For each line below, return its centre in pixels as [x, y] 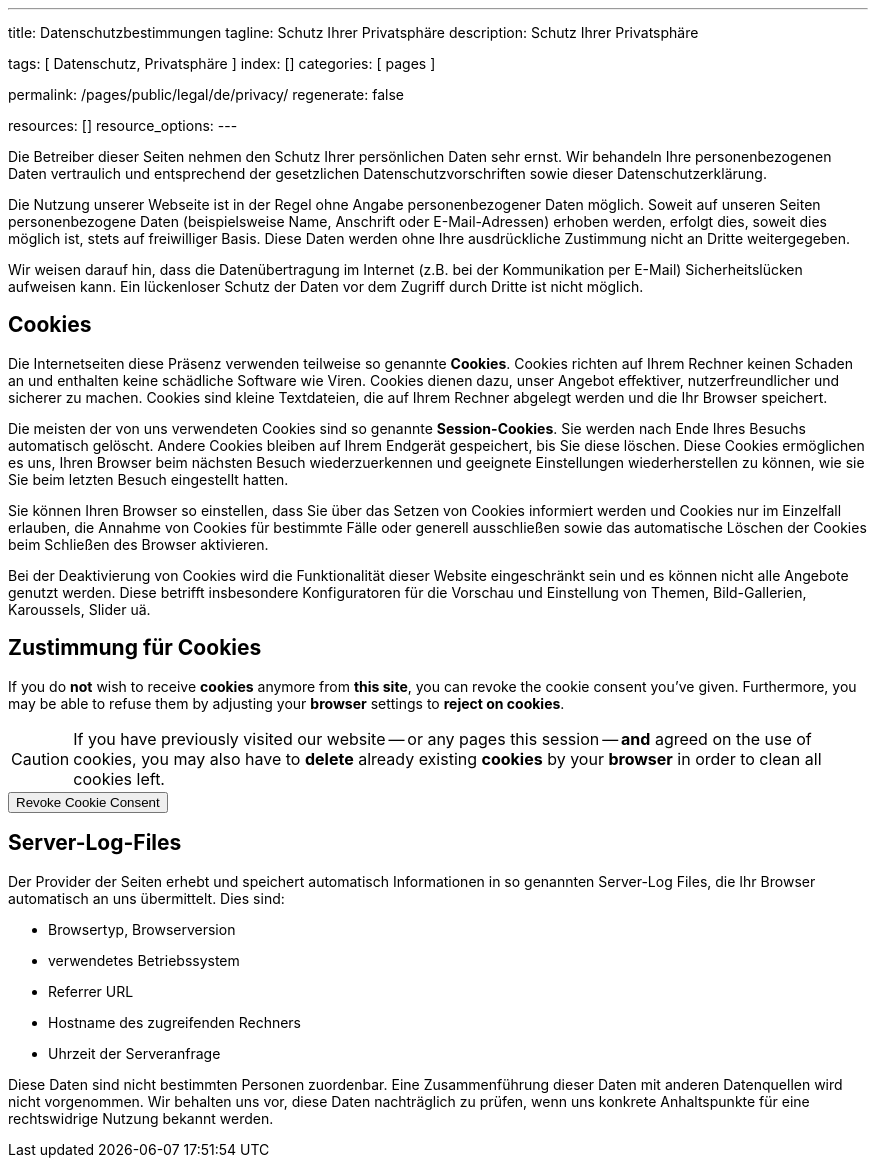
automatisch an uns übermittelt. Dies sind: [146, 898]
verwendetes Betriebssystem [144, 960]
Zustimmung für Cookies [135, 648]
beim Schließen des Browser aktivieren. [138, 544]
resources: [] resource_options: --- [123, 125]
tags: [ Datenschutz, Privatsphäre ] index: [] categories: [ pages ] [222, 63]
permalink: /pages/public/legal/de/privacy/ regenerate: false [206, 94]
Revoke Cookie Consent [88, 802]
